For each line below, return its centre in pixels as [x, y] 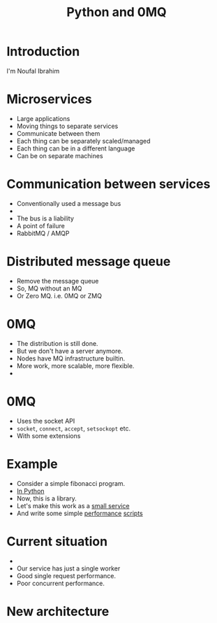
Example [32, 464]
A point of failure [41, 225]
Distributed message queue [89, 261]
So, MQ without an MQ [49, 288]
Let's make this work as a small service [73, 505]
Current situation [57, 541]
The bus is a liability [45, 218]
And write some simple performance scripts [80, 513]
